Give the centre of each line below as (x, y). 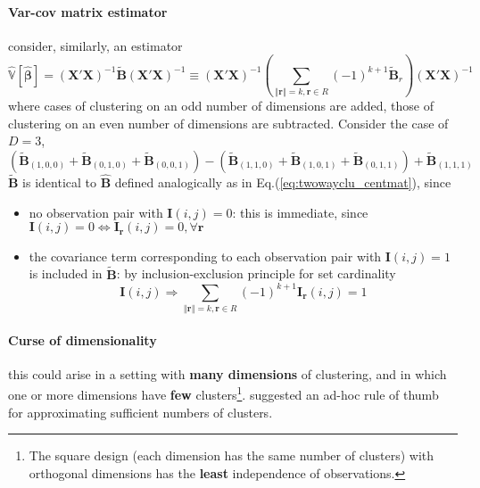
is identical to (60, 182)
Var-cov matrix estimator (88, 11)
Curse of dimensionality (83, 339)
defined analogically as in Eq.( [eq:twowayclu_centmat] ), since (283, 182)
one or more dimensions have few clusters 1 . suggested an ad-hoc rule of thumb (223, 393)
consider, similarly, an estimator (95, 45)
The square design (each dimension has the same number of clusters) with (232, 455)
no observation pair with (96, 212)
